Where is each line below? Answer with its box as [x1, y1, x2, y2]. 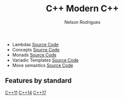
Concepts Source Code [12, 47, 60, 52]
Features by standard [5, 76, 72, 85]
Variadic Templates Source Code [12, 57, 79, 63]
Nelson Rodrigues [64, 19, 100, 25]
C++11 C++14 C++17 [5, 89, 47, 96]
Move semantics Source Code [12, 62, 74, 68]
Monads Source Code [12, 52, 57, 58]
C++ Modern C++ [46, 3, 119, 14]
